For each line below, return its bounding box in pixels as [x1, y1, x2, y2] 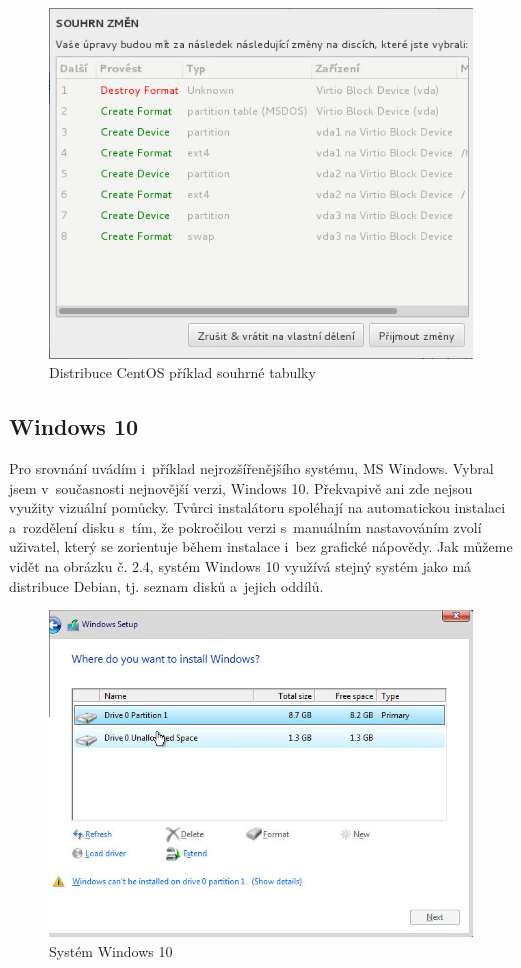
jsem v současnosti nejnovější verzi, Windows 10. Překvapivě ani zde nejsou [9, 477, 473, 498]
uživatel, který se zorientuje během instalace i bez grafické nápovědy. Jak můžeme [9, 536, 513, 557]
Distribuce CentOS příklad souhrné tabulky [49, 362, 316, 383]
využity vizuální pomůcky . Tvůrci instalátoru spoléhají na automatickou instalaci [9, 497, 506, 518]
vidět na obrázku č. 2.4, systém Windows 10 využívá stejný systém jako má [9, 556, 472, 577]
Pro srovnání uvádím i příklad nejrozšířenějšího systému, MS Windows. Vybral [9, 458, 494, 479]
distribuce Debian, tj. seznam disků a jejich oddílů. [9, 575, 324, 596]
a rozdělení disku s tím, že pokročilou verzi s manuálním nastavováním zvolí [9, 516, 482, 537]
